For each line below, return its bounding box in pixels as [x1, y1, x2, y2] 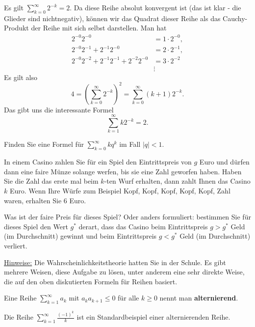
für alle [118, 293, 139, 303]
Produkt [4, 23, 29, 33]
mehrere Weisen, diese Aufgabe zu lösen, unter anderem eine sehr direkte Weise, [4, 267, 245, 277]
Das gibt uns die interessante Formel [4, 104, 114, 114]
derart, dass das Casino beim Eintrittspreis [78, 221, 208, 231]
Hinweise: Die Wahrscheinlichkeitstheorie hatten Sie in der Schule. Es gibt [4, 257, 226, 267]
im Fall [119, 139, 141, 149]
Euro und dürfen [199, 157, 250, 167]
